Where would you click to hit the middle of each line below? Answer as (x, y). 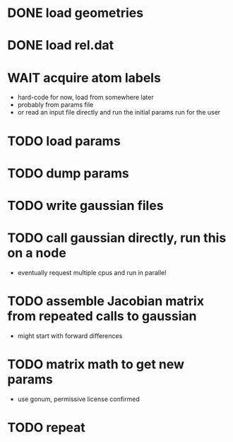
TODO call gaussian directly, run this (117, 238)
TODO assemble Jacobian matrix (106, 301)
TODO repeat (47, 428)
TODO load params (64, 141)
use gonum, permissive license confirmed (78, 399)
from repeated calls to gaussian (102, 316)
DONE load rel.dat (61, 46)
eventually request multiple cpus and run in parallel (92, 272)
